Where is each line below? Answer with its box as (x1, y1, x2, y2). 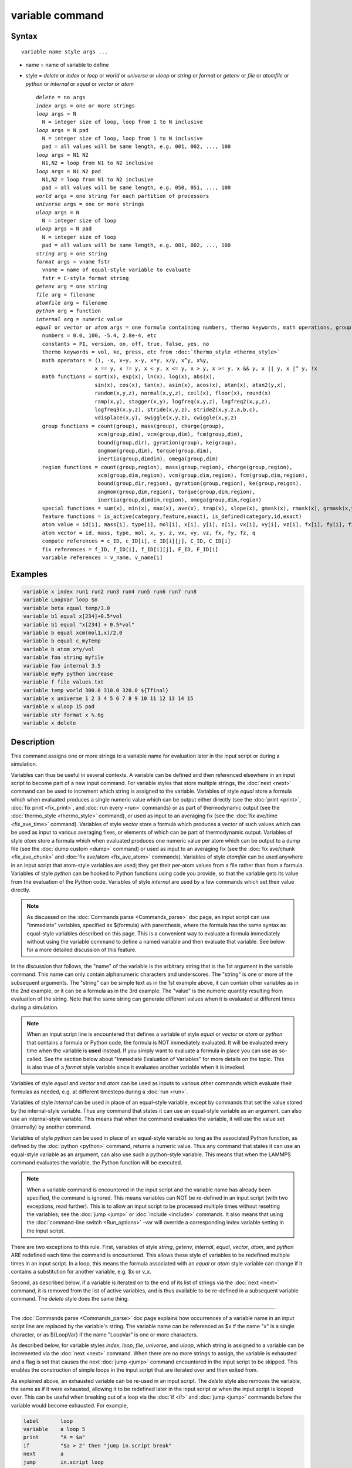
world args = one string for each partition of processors (36, 193, 209, 199)
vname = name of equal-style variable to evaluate (42, 267, 191, 273)
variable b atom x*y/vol (23, 646, 95, 652)
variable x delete (23, 720, 76, 726)
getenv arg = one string (36, 283, 107, 290)
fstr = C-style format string (42, 275, 129, 281)
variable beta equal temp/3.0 (23, 605, 110, 611)
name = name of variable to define (25, 61, 109, 68)
